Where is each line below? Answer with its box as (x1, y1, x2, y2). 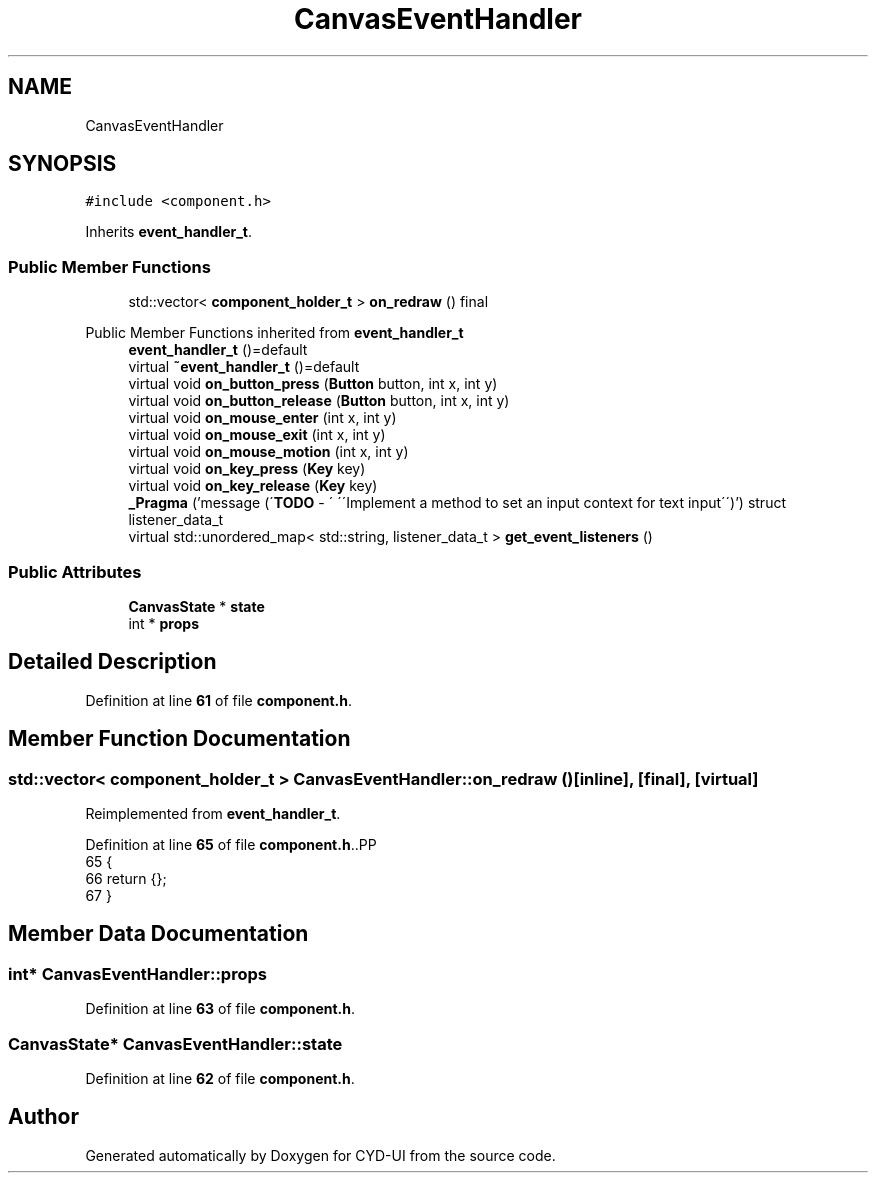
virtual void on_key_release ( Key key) (128, 477, 378, 495)
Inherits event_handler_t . (85, 223, 253, 241)
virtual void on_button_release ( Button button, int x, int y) (128, 392, 510, 410)
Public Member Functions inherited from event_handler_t (85, 324, 464, 342)
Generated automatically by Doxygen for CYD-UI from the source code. (85, 1146, 556, 1164)
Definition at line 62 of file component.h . (85, 1069, 355, 1087)
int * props (128, 614, 199, 632)
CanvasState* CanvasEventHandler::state (8, 1033, 343, 1054)
